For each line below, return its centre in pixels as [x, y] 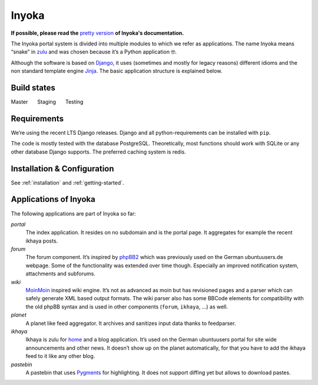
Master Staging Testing [47, 102]
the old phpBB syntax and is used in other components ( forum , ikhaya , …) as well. [127, 307]
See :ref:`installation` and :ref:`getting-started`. [67, 182]
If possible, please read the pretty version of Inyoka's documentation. [97, 33]
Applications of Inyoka [53, 199]
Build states [33, 87]
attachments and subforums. [60, 274]
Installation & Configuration [62, 169]
